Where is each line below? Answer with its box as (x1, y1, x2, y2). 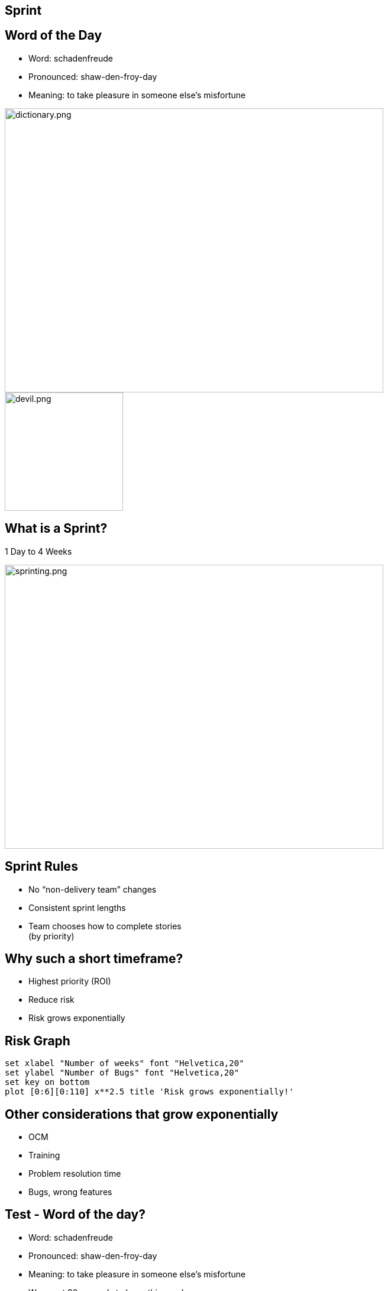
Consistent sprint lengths (28, 902, 126, 913)
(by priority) (28, 931, 75, 941)
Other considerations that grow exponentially (5, 1106, 279, 1122)
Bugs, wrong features (28, 1187, 112, 1197)
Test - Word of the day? (5, 1207, 145, 1222)
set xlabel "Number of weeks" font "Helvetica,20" (5, 1058, 244, 1068)
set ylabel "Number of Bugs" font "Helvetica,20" (5, 1068, 240, 1078)
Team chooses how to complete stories (28, 920, 182, 931)
